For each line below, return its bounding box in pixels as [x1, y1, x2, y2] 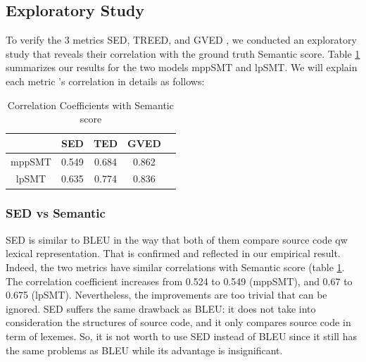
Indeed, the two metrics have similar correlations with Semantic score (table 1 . [6, 259, 345, 274]
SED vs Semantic [6, 204, 106, 222]
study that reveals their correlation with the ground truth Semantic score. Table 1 [6, 46, 360, 61]
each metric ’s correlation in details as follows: [6, 73, 205, 88]
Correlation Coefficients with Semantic [7, 97, 174, 112]
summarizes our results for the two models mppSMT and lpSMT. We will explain [6, 60, 358, 75]
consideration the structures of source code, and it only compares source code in [6, 315, 351, 330]
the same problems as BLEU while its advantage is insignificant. [6, 342, 283, 357]
